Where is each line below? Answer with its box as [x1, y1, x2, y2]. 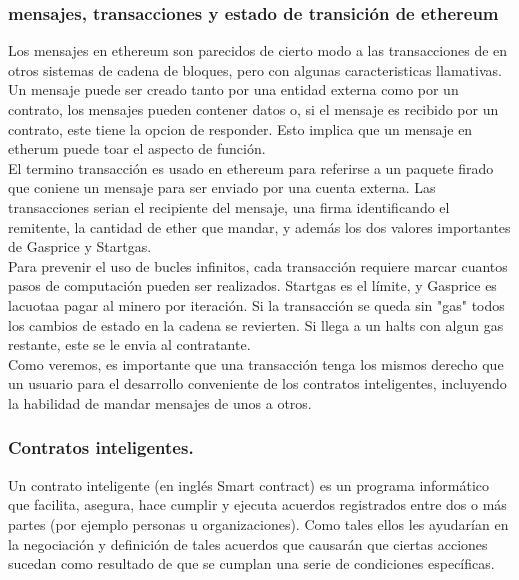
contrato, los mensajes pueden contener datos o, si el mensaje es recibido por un [8, 99, 499, 119]
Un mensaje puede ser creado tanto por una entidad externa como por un [8, 79, 459, 100]
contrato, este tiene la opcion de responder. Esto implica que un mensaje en [8, 118, 473, 139]
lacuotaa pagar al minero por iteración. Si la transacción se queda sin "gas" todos [8, 294, 505, 315]
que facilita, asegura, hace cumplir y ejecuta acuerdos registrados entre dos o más [8, 494, 507, 515]
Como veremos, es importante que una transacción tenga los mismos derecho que [8, 353, 504, 374]
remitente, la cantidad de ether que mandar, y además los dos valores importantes [8, 216, 511, 237]
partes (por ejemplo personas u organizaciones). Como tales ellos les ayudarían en [8, 513, 509, 534]
